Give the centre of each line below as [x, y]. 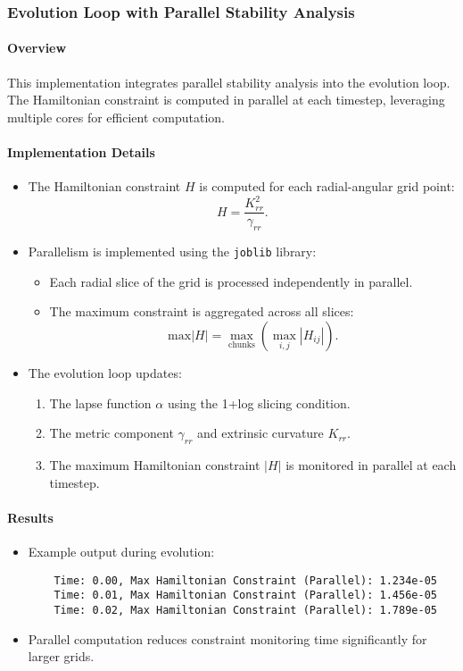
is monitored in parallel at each [371, 465]
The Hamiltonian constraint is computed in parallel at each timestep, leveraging [226, 100]
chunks [242, 344]
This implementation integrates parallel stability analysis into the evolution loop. [229, 82]
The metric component [112, 433]
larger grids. [61, 656]
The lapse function [100, 403]
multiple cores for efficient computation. [116, 117]
